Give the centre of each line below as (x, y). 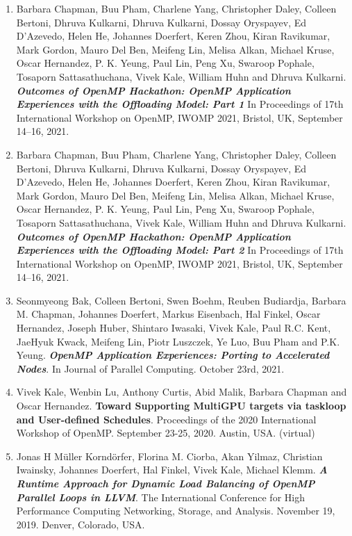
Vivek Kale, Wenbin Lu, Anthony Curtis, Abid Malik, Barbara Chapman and (182, 392)
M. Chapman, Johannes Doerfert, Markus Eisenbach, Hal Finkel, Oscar (168, 314)
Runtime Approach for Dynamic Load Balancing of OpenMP (166, 483)
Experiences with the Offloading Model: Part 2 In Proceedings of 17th (180, 250)
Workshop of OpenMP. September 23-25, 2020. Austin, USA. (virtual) (166, 433)
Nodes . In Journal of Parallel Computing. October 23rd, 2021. (150, 368)
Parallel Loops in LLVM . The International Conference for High (160, 497)
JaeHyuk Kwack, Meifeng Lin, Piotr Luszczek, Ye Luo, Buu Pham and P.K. (178, 341)
